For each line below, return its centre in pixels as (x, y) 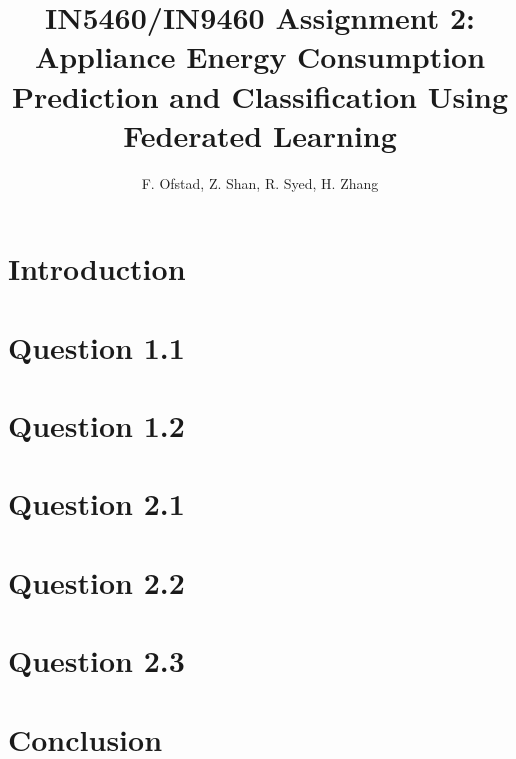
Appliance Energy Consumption (260, 56)
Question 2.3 (96, 660)
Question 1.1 (96, 346)
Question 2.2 (96, 581)
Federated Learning (260, 134)
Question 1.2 (96, 425)
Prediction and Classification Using (260, 95)
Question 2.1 (96, 503)
